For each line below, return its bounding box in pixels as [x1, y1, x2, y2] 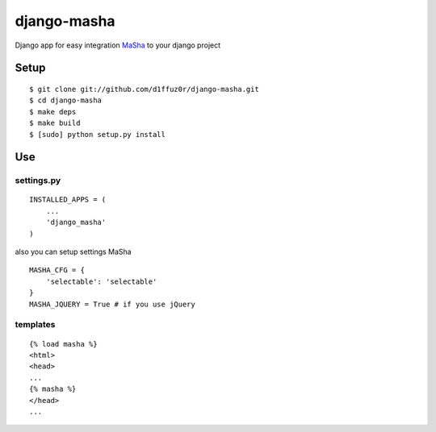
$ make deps [29, 107, 77, 116]
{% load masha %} [29, 339, 98, 348]
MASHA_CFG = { [29, 266, 85, 275]
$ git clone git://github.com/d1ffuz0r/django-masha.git [29, 85, 260, 93]
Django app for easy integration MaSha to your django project [15, 40, 221, 50]
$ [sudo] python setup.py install [29, 130, 166, 139]
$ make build [29, 118, 81, 128]
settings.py [15, 175, 61, 186]
